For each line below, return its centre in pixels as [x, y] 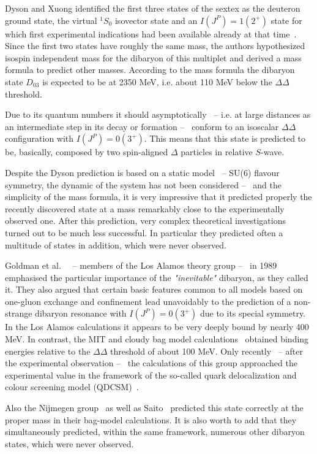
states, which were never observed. [69, 443]
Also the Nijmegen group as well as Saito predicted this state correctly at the [154, 408]
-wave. [273, 152]
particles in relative [217, 152]
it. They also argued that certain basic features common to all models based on [154, 289]
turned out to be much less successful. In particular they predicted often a [144, 232]
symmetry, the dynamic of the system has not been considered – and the [143, 184]
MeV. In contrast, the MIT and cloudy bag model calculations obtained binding [157, 339]
